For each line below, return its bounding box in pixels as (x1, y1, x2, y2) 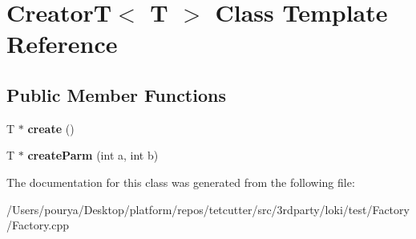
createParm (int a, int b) (27, 147, 159, 164)
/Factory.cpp (6, 217, 70, 233)
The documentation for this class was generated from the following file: (6, 173, 355, 190)
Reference (6, 27, 118, 60)
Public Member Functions (6, 82, 226, 107)
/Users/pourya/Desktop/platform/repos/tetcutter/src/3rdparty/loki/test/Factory (6, 201, 410, 217)
